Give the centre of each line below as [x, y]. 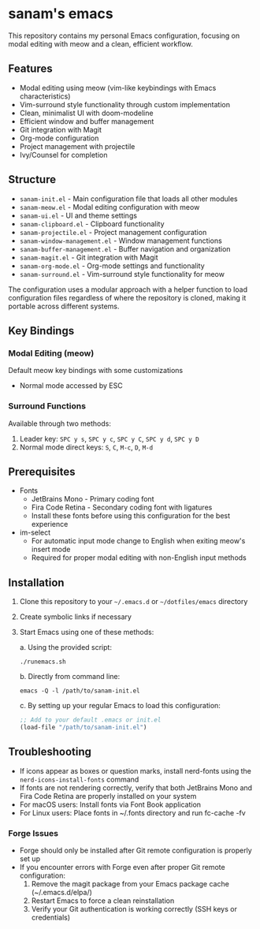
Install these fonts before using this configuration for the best [131, 516]
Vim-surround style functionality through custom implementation [125, 104]
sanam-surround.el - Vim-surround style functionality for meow [122, 274]
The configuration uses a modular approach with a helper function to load [128, 289]
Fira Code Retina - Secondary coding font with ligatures [122, 507]
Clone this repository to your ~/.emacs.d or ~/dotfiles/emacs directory [134, 602]
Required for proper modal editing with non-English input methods [139, 558]
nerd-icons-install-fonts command [79, 779]
